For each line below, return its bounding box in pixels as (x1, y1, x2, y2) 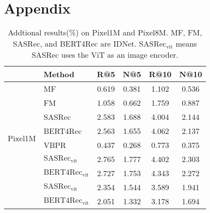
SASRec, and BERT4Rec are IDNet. (13, 38, 137, 49)
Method (44, 68, 75, 80)
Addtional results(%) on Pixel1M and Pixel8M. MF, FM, (8, 27, 202, 38)
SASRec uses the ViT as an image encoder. (32, 49, 178, 61)
